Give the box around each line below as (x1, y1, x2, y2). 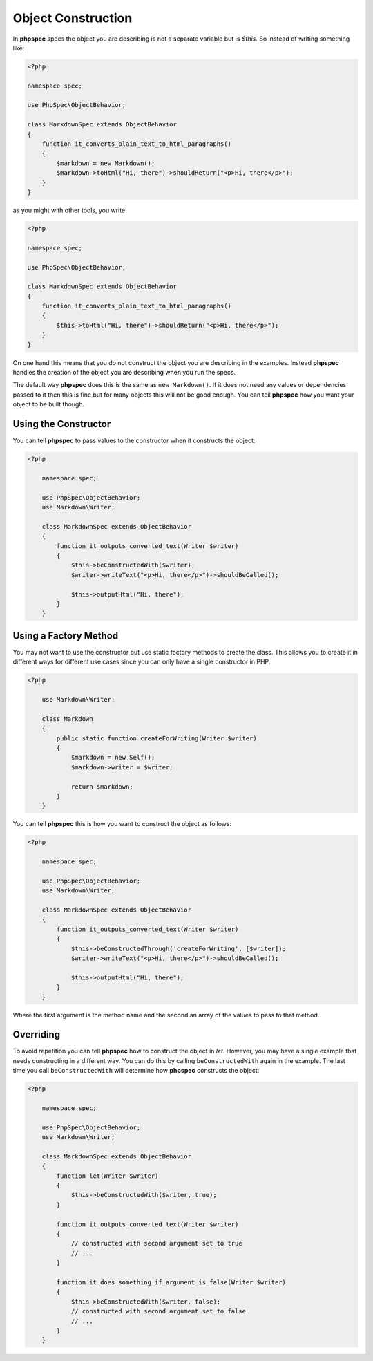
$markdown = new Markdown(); (56, 159, 155, 167)
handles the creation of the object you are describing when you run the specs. (12, 368, 236, 377)
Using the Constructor (12, 418, 111, 430)
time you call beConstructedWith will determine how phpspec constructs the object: (12, 1067, 260, 1075)
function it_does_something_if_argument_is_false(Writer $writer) (56, 1278, 287, 1286)
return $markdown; (70, 782, 134, 791)
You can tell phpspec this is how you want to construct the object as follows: (12, 820, 232, 828)
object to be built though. (12, 400, 85, 409)
